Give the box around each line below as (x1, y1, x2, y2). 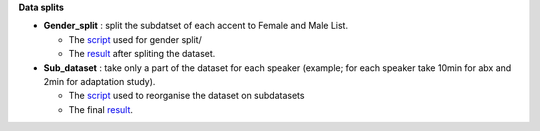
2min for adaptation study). (43, 75, 156, 87)
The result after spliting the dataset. (68, 48, 216, 60)
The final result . (68, 103, 134, 115)
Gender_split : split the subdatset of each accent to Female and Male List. (43, 20, 349, 32)
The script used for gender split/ (68, 33, 202, 45)
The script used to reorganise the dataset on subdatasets (68, 90, 305, 102)
